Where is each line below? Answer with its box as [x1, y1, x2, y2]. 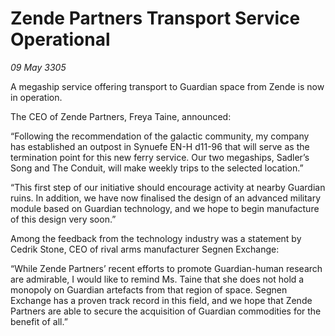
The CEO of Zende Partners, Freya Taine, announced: [10, 110, 232, 122]
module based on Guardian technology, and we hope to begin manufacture [10, 202, 320, 214]
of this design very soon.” [10, 213, 117, 225]
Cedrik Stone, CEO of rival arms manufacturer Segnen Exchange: [10, 243, 280, 255]
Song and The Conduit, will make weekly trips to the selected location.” [10, 162, 304, 174]
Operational [10, 28, 111, 51]
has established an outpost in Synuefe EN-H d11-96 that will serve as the [10, 140, 310, 152]
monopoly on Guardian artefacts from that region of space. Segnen [10, 283, 288, 296]
